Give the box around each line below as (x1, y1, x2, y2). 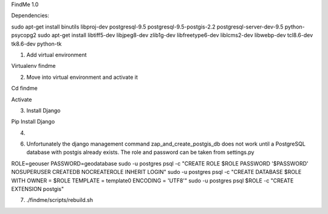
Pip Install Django (11, 118, 55, 125)
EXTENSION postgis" (11, 186, 64, 193)
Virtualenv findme (11, 62, 56, 70)
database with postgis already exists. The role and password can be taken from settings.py (26, 149, 255, 156)
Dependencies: (11, 12, 50, 19)
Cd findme (11, 85, 38, 92)
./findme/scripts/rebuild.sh (26, 196, 94, 204)
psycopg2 (11, 32, 36, 39)
